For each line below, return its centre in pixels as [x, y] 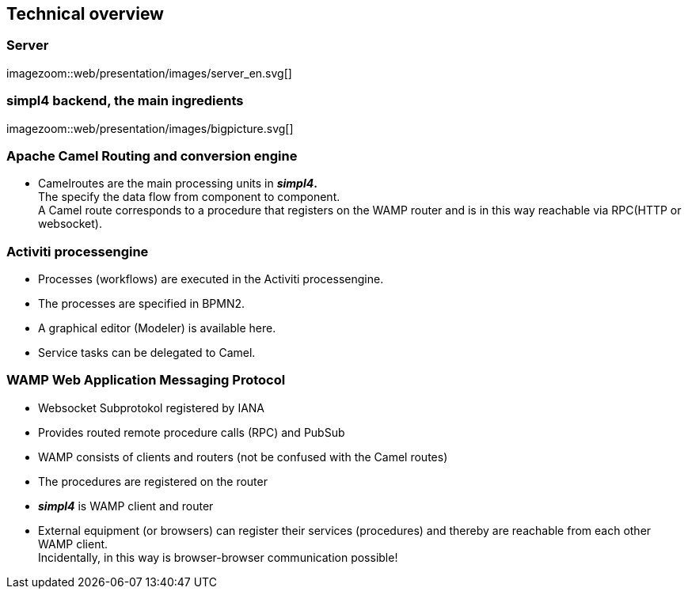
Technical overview [85, 14]
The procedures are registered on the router [153, 481]
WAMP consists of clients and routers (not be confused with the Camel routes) [243, 457]
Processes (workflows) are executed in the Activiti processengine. [211, 279]
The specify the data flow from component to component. [189, 197]
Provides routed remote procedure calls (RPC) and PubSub [192, 432]
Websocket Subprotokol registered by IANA [152, 407]
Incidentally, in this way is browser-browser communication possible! [218, 557]
